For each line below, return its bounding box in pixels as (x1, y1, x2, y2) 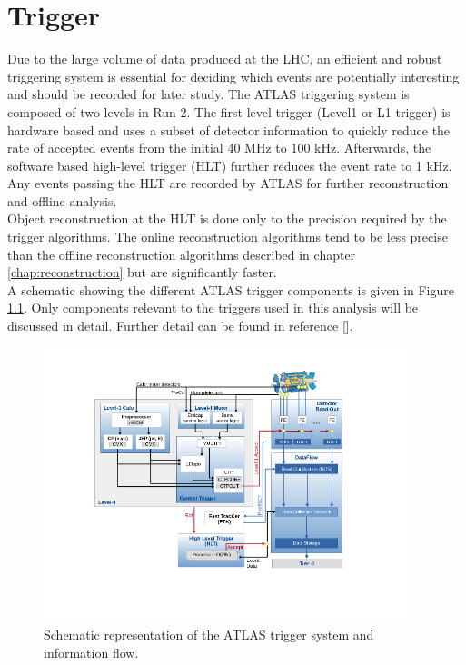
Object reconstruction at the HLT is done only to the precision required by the (7, 209, 447, 228)
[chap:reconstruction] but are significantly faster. (7, 263, 277, 282)
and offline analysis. (7, 191, 117, 210)
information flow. (44, 642, 139, 661)
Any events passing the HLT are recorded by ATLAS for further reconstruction (7, 174, 449, 193)
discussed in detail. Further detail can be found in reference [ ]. (7, 316, 353, 335)
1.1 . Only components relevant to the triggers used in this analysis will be (7, 298, 419, 317)
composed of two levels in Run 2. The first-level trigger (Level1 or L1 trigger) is (7, 102, 451, 121)
